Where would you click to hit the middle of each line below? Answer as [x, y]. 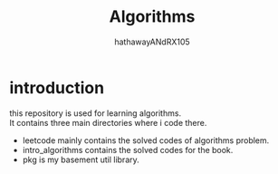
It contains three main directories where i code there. [108, 122]
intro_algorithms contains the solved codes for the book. [128, 150]
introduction [57, 87]
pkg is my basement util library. [81, 159]
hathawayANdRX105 [152, 42]
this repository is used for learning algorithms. [96, 113]
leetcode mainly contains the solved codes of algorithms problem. [146, 140]
